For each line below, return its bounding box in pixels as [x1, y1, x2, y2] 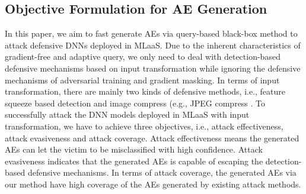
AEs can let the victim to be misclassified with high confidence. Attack [5, 143, 263, 156]
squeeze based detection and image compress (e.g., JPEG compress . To [5, 96, 266, 109]
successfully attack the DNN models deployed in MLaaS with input [5, 108, 250, 121]
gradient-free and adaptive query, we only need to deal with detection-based [5, 50, 280, 63]
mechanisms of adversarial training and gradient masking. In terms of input [5, 73, 280, 86]
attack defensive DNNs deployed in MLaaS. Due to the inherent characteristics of [5, 38, 301, 51]
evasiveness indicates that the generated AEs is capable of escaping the [5, 154, 263, 167]
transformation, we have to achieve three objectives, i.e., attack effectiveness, [5, 119, 283, 132]
